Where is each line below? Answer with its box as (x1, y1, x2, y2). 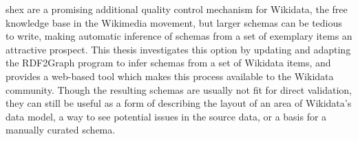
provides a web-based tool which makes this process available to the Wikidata (6, 68, 334, 83)
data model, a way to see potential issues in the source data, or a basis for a (6, 109, 327, 123)
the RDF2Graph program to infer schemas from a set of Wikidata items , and (6, 55, 331, 70)
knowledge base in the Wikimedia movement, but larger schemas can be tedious (6, 15, 342, 29)
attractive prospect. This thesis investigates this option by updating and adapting (6, 42, 351, 56)
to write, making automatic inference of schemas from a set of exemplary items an (6, 29, 352, 43)
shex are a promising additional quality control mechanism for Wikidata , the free (6, 2, 348, 16)
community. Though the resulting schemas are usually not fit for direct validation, (6, 82, 352, 97)
